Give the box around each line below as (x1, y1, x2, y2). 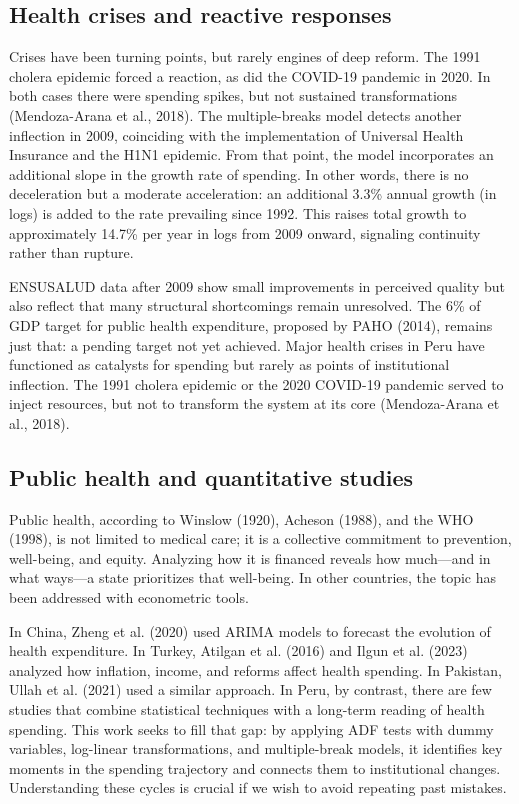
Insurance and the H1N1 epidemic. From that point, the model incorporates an (9, 144, 494, 165)
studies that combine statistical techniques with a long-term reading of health (9, 699, 485, 720)
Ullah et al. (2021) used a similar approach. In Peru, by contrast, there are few (9, 679, 492, 700)
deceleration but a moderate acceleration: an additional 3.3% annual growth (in (9, 183, 497, 204)
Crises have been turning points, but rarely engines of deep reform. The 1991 (9, 46, 481, 67)
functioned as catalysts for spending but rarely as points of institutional (9, 354, 450, 375)
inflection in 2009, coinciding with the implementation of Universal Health (9, 124, 464, 145)
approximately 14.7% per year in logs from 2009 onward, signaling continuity (9, 222, 481, 243)
